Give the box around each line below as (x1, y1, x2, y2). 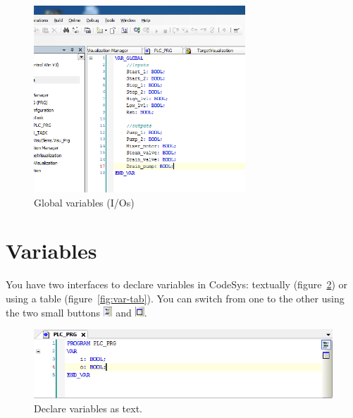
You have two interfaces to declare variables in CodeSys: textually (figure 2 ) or (6, 277, 347, 292)
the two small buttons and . (6, 305, 147, 319)
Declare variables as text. (34, 400, 143, 415)
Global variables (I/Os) (34, 195, 135, 209)
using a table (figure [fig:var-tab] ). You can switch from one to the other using (6, 290, 345, 305)
